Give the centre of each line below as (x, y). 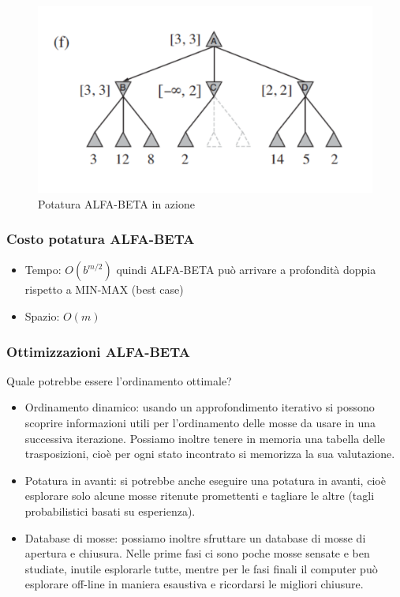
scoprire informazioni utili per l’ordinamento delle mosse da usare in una (200, 423)
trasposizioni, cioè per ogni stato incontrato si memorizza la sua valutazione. (210, 454)
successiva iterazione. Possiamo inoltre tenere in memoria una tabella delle (205, 438)
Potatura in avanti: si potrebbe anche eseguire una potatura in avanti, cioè (205, 480)
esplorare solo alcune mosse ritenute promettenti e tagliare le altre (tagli (200, 496)
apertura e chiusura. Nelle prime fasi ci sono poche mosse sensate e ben (197, 553)
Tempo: (43, 270)
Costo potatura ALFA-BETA (101, 239)
